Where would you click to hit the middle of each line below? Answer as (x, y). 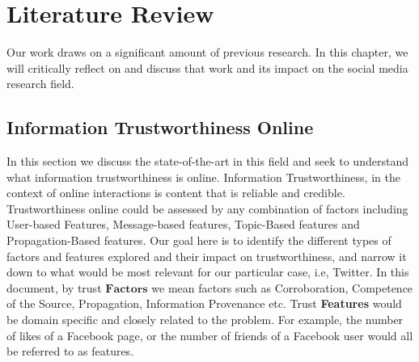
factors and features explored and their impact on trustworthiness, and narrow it (207, 256)
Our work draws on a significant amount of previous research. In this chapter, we (207, 52)
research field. (40, 84)
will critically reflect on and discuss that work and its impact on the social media (207, 67)
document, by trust (54, 287)
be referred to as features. (70, 351)
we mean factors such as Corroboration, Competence (282, 287)
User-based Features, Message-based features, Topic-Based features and (183, 224)
